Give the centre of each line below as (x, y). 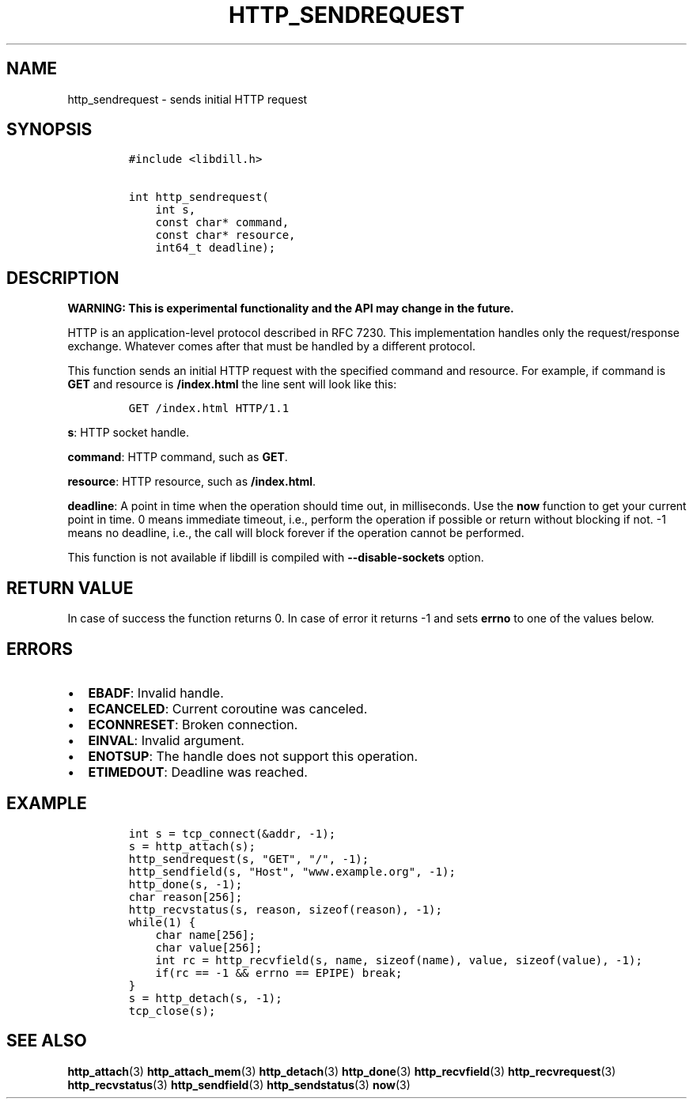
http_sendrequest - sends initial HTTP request (187, 99)
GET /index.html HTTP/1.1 (209, 409)
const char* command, (222, 223)
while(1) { (162, 922)
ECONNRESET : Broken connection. (193, 724)
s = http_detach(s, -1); (205, 998)
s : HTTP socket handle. (128, 433)
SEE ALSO (47, 1041)
